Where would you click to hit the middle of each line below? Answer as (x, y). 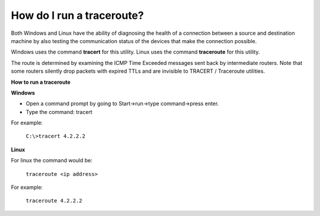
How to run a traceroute (41, 82)
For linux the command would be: (52, 161)
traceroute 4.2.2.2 (54, 201)
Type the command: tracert (59, 112)
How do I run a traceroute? (78, 15)
